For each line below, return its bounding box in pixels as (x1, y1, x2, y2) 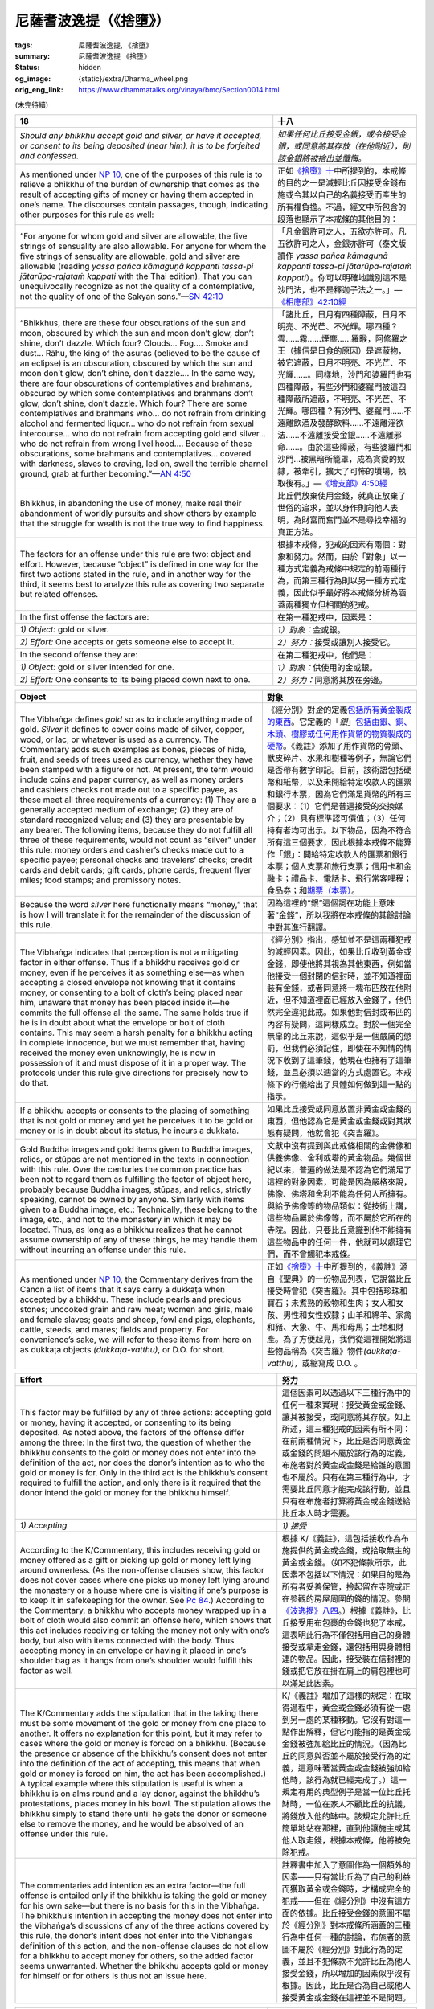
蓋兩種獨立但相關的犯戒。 (277, 599, 375, 610)
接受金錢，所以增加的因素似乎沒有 (281, 1967, 411, 1978)
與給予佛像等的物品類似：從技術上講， (266, 1200, 412, 1211)
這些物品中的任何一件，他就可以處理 (266, 1236, 404, 1247)
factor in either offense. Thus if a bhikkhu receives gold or (19, 956, 240, 968)
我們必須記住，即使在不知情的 (290, 1042, 404, 1054)
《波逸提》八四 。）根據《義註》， (281, 1605, 403, 1616)
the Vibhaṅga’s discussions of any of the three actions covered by (19, 1920, 270, 1931)
